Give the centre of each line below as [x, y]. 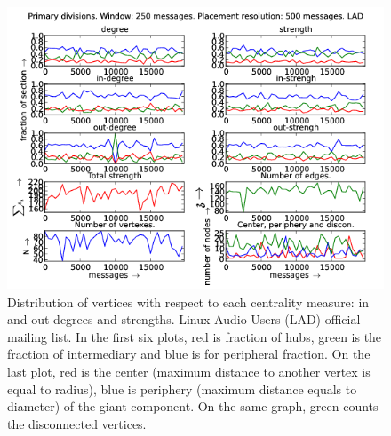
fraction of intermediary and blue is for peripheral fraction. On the [189, 354]
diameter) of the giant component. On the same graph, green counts [193, 406]
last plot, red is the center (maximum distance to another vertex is [189, 371]
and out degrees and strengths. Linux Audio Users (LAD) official [184, 319]
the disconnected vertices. [77, 423]
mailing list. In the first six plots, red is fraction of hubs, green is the [195, 336]
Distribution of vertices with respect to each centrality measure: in [188, 301]
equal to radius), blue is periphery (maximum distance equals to [182, 388]
